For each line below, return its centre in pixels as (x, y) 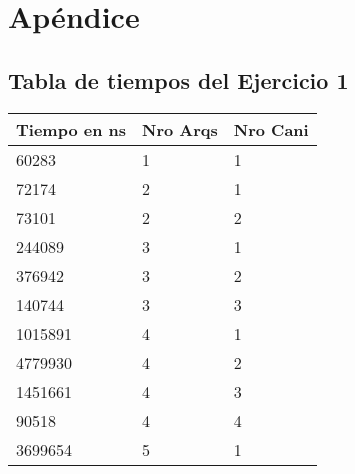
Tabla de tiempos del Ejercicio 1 (178, 79)
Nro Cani (271, 129)
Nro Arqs (180, 129)
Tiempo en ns (71, 129)
